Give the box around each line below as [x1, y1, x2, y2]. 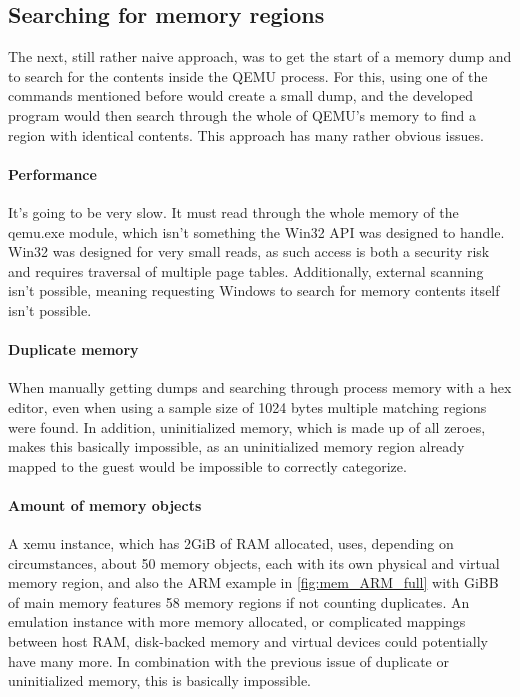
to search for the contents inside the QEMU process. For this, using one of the [8, 65, 488, 86]
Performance [8, 163, 97, 184]
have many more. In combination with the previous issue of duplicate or [8, 650, 449, 671]
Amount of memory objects [8, 494, 202, 515]
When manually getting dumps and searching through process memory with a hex [8, 377, 512, 398]
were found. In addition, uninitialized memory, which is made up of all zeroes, [8, 416, 486, 437]
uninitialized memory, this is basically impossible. [8, 670, 312, 691]
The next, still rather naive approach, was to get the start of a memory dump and [8, 46, 512, 67]
